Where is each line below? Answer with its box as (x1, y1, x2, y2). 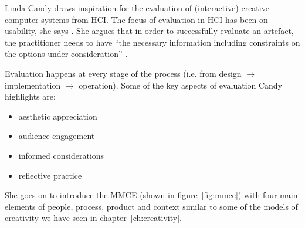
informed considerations (18, 149, 104, 161)
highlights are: (5, 90, 56, 103)
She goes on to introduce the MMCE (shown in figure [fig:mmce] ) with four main (5, 189, 298, 201)
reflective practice (18, 169, 82, 181)
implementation (5, 79, 61, 91)
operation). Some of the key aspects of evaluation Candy (79, 79, 283, 91)
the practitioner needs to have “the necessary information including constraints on (5, 36, 300, 48)
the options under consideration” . (5, 47, 128, 60)
